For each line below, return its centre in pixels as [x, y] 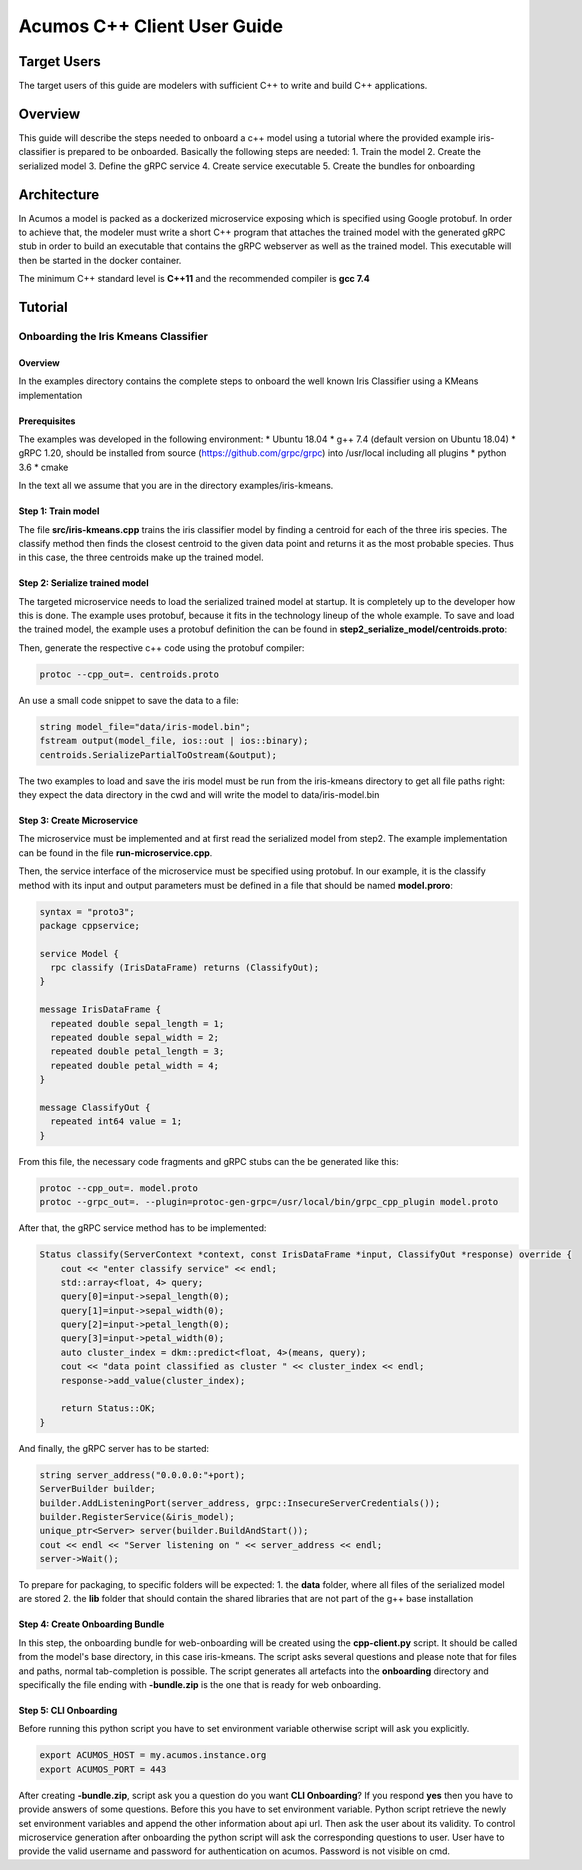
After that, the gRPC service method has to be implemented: [142, 1228]
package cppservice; [89, 925]
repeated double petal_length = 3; [137, 1051]
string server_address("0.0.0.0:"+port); [142, 1474]
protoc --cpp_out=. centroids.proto [129, 674]
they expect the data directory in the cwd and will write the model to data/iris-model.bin [199, 794]
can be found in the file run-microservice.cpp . [115, 852]
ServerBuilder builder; [98, 1489]
